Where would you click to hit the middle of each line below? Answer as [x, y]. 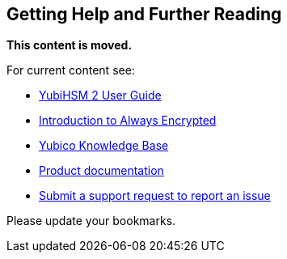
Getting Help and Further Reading [144, 14]
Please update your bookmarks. [91, 221]
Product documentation [101, 171]
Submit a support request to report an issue [155, 196]
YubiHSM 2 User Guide [100, 96]
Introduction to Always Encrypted [128, 121]
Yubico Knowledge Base [104, 146]
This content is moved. [70, 45]
